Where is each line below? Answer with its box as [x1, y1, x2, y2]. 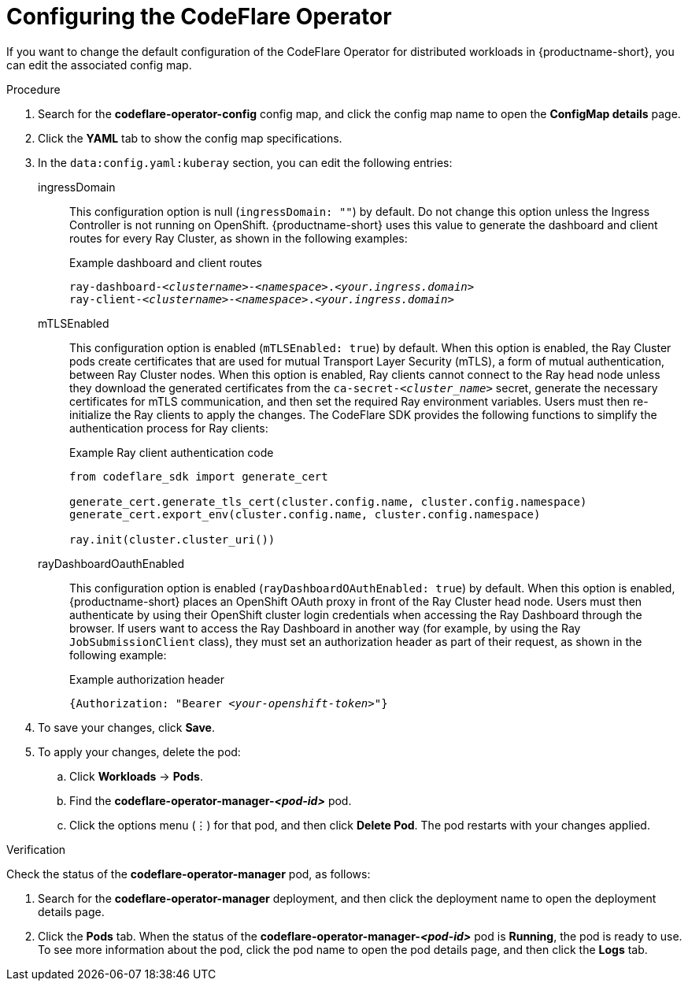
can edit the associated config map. [6, 58, 192, 72]
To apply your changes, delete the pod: [38, 744, 241, 759]
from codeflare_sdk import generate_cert [69, 469, 328, 483]
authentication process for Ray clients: [69, 421, 268, 435]
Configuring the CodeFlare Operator [6, 3, 392, 30]
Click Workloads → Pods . [69, 769, 203, 783]
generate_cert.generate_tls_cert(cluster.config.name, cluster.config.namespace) [69, 495, 587, 508]
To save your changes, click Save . [38, 720, 216, 734]
